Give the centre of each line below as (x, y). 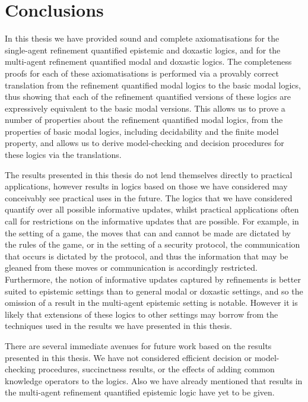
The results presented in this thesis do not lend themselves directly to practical (149, 174)
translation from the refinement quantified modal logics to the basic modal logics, (153, 85)
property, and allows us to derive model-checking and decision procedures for (145, 143)
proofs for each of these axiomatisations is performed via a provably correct (142, 73)
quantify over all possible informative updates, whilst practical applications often (152, 209)
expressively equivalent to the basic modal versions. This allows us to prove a (145, 108)
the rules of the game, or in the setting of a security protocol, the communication (153, 244)
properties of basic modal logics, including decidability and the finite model (142, 131)
